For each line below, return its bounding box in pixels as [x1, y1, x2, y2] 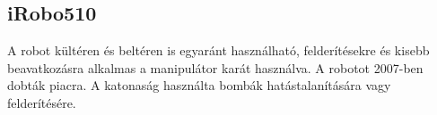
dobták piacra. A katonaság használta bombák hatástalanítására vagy [7, 76, 391, 94]
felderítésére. [7, 93, 76, 111]
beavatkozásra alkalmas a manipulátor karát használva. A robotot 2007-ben [7, 58, 424, 77]
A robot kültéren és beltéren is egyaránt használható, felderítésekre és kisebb [7, 41, 430, 60]
